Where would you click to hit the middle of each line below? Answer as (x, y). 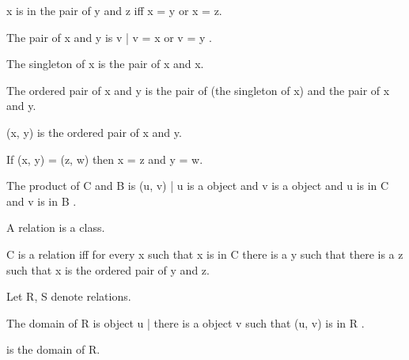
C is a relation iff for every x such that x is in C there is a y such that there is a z (205, 254)
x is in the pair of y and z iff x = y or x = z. (114, 10)
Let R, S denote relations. (69, 296)
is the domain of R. (53, 349)
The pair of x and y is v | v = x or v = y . (109, 37)
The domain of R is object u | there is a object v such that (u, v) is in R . (186, 322)
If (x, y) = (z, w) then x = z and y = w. (105, 159)
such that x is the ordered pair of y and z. (108, 269)
